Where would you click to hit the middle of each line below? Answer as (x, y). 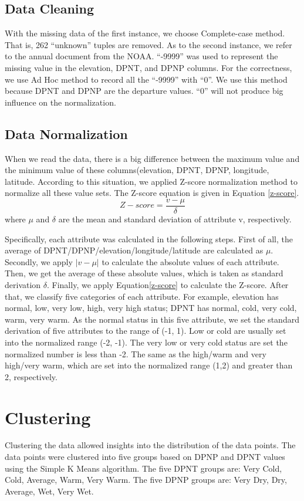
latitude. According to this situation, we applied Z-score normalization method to (151, 181)
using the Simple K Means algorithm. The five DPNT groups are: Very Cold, (143, 468)
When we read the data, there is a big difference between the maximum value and (152, 158)
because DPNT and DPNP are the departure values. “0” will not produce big (144, 91)
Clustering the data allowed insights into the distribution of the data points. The (150, 445)
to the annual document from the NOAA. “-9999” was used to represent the (141, 56)
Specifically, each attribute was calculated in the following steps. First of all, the (149, 238)
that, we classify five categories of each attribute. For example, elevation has (142, 296)
